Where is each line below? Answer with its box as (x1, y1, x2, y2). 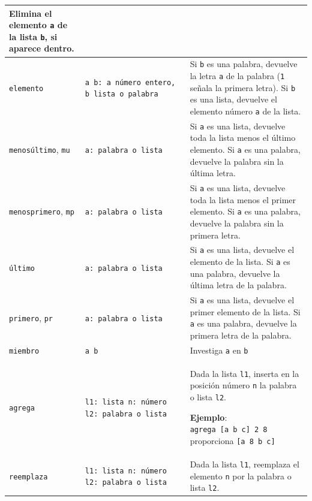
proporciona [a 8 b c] (190, 434, 275, 447)
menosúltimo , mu (9, 143, 70, 155)
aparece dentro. (9, 42, 74, 55)
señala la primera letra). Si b (190, 81, 296, 93)
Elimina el (9, 7, 52, 19)
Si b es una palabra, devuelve (190, 58, 298, 70)
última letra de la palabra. (190, 279, 287, 291)
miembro (9, 346, 40, 355)
